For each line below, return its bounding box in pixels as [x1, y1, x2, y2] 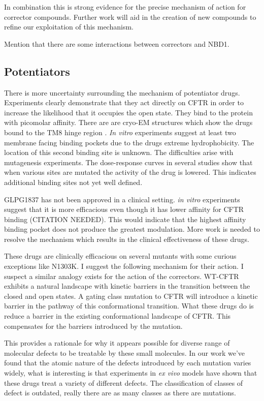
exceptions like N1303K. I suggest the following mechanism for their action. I [4, 261, 244, 271]
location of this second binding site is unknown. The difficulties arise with [4, 147, 234, 158]
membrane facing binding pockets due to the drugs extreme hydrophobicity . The [4, 137, 254, 147]
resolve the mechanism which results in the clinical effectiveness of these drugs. [4, 233, 249, 244]
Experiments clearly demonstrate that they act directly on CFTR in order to [4, 97, 244, 108]
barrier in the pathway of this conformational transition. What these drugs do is [4, 300, 254, 311]
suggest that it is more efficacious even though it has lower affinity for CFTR [4, 204, 244, 214]
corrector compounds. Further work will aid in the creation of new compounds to [4, 11, 256, 22]
